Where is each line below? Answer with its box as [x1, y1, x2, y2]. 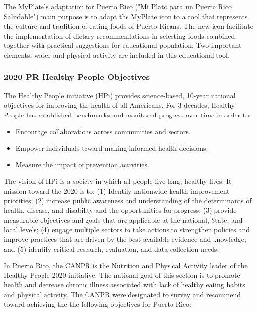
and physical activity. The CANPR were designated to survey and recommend [4, 289, 241, 299]
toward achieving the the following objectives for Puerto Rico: [4, 299, 191, 309]
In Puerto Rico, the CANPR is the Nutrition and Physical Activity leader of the [4, 260, 248, 271]
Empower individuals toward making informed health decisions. [15, 143, 208, 153]
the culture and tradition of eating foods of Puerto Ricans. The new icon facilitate [4, 21, 253, 31]
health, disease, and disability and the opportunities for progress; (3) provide [4, 205, 237, 215]
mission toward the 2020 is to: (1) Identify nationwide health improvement [4, 185, 230, 195]
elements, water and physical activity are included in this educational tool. [4, 49, 230, 60]
